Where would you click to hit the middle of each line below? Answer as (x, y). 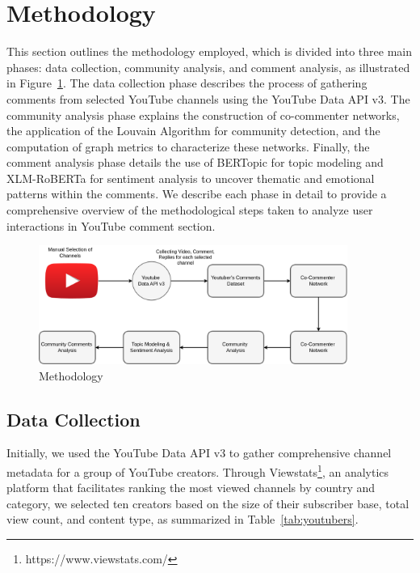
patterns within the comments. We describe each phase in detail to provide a (197, 194)
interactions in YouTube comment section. (111, 225)
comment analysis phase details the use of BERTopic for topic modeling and (195, 162)
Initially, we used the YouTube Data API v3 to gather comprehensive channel (199, 453)
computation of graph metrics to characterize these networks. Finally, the (188, 146)
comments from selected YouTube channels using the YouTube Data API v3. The (208, 98)
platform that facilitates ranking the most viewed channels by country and (191, 488)
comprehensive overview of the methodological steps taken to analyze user (190, 210)
